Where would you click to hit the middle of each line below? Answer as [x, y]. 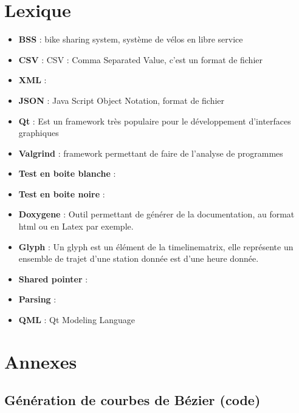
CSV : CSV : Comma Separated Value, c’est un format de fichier [140, 59]
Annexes [41, 361]
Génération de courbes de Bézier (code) [132, 400]
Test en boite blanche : [67, 173]
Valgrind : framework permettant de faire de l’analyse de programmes [151, 153]
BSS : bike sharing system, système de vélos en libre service [131, 39]
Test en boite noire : [62, 193]
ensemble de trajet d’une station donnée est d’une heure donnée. [139, 258]
